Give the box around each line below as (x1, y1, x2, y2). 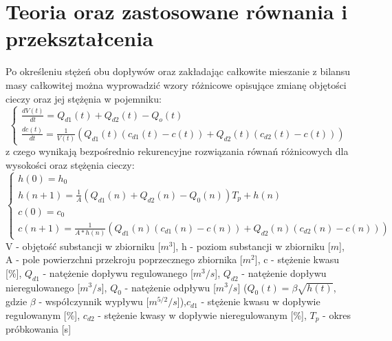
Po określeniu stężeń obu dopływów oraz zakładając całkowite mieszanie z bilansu (6, 64, 351, 79)
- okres (323, 307, 351, 322)
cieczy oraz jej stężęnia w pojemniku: (6, 91, 162, 105)
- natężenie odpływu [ (124, 280, 216, 294)
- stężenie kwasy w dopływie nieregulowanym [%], (98, 307, 307, 322)
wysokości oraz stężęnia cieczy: (6, 158, 135, 172)
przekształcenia (6, 24, 153, 52)
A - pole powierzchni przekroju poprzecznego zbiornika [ (6, 252, 243, 267)
